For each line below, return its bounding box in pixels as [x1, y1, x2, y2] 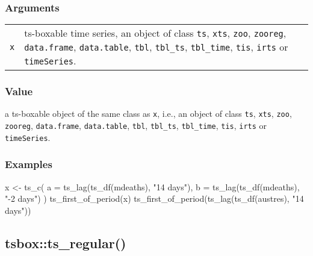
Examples [5, 157, 52, 172]
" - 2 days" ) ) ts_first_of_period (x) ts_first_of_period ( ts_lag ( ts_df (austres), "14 [5, 192, 304, 205]
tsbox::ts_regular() [5, 233, 126, 252]
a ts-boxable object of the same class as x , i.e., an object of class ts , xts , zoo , [5, 107, 292, 120]
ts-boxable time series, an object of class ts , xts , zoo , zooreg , [24, 26, 287, 40]
